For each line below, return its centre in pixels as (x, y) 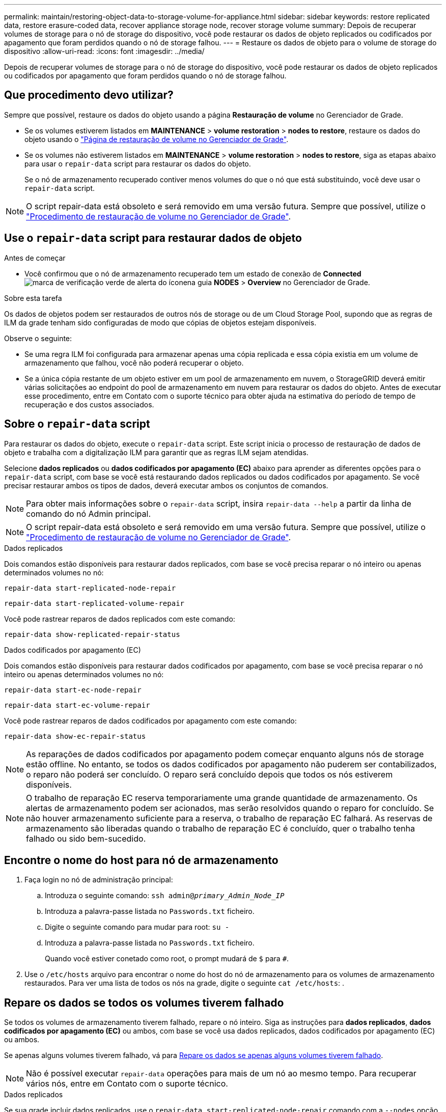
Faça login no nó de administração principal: (99, 880)
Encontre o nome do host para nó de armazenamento (141, 860)
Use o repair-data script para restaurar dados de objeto (153, 238)
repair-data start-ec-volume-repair (77, 705)
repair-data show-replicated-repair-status (92, 634)
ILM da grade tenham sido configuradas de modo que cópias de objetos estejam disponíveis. (160, 322)
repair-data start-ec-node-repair (73, 690)
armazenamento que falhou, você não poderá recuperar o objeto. (134, 363)
